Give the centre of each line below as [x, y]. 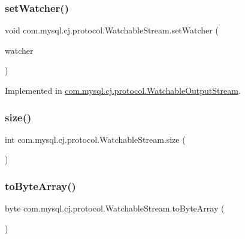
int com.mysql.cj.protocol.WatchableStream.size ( [95, 139]
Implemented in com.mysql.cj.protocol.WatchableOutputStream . [123, 90]
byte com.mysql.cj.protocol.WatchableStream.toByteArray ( [115, 208]
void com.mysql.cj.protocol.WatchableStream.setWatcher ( [112, 30]
